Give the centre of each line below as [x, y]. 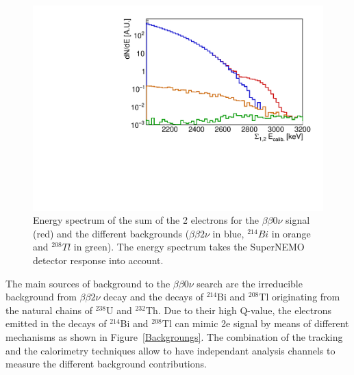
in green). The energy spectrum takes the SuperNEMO [189, 247]
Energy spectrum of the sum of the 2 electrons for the [146, 220]
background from [41, 297]
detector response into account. [98, 260]
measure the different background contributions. [106, 364]
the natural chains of [49, 310]
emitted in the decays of [56, 323]
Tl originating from [300, 297]
